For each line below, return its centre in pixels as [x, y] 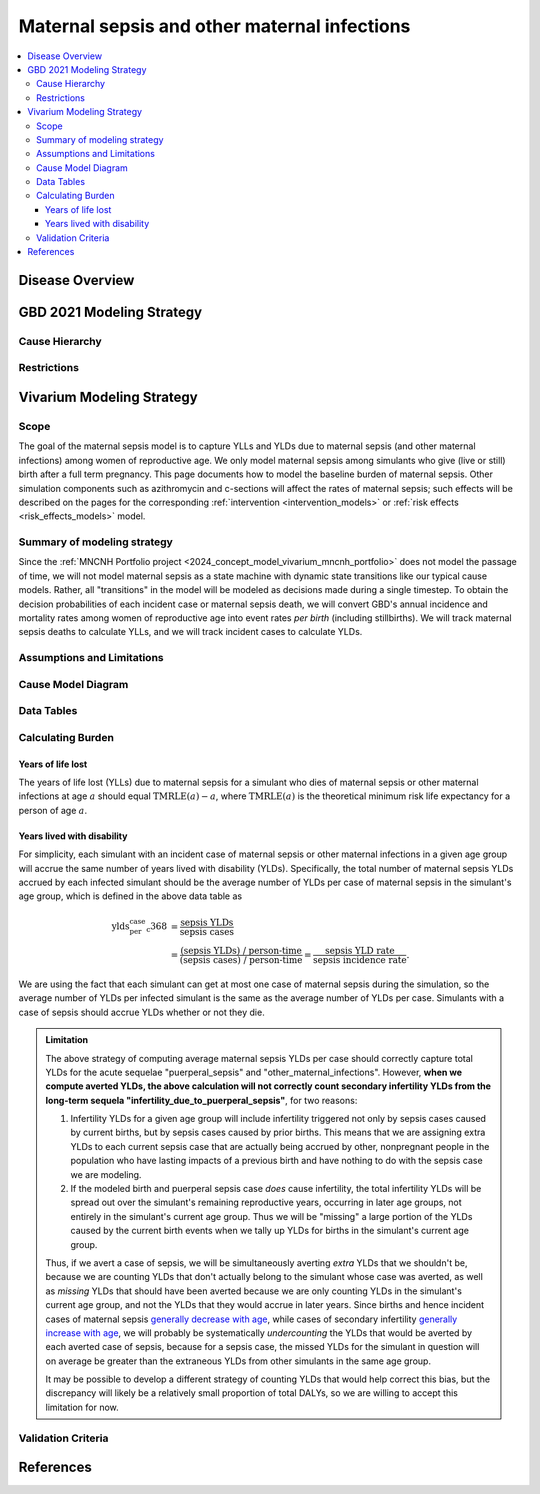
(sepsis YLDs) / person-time [241, 951]
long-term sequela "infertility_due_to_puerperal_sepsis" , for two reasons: [201, 1100]
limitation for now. [82, 1407]
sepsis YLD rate [360, 951]
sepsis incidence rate [360, 960]
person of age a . [53, 810]
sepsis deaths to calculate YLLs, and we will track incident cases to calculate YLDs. [190, 632]
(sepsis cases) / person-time [241, 960]
